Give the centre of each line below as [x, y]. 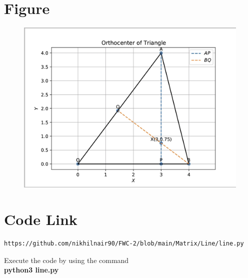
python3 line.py [31, 270]
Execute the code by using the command [66, 260]
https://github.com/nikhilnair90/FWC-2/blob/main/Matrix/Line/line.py [124, 243]
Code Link [41, 219]
